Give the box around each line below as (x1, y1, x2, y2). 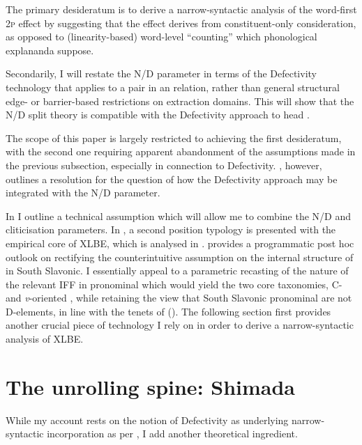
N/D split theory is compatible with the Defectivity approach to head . (6, 107, 310, 122)
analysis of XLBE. (6, 331, 84, 346)
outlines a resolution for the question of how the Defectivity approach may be (6, 171, 338, 186)
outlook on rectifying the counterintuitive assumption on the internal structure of (6, 249, 354, 264)
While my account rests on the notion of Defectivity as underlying (6, 412, 289, 427)
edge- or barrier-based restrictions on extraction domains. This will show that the (6, 93, 354, 108)
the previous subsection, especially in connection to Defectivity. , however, (6, 157, 322, 172)
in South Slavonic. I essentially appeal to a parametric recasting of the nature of (6, 263, 349, 278)
